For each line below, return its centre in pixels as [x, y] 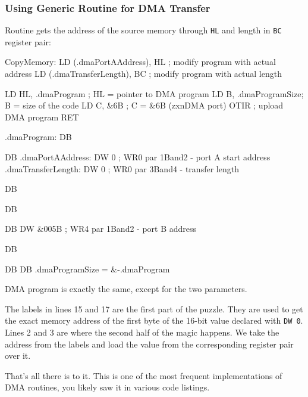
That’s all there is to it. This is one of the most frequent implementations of [144, 375]
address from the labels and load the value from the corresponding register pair [149, 344]
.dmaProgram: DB [38, 137]
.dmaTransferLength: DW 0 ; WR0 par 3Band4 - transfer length [122, 168]
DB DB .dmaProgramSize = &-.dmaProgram [87, 269]
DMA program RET [42, 117]
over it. [18, 356]
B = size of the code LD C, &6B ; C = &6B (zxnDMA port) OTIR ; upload [144, 105]
